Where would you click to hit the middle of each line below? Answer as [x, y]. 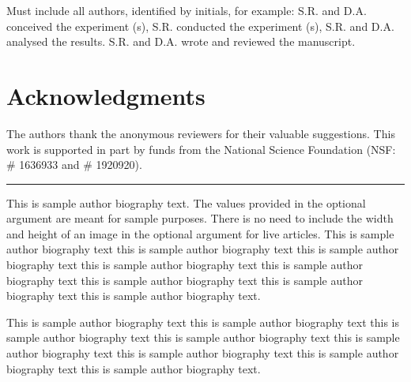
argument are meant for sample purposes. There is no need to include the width [200, 218]
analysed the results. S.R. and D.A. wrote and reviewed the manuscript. [181, 41]
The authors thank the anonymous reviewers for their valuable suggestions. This [201, 133]
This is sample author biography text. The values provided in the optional [186, 202]
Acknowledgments [106, 95]
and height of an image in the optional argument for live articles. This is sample [200, 233]
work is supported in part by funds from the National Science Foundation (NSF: [201, 149]
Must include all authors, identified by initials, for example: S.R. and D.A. [187, 10]
